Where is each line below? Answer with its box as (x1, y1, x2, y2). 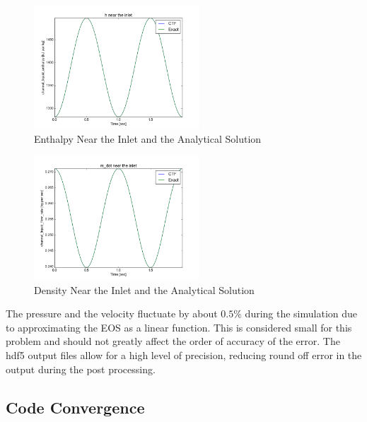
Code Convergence (6, 396, 145, 418)
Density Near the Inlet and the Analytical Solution (34, 282, 255, 297)
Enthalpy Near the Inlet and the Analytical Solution (34, 131, 262, 146)
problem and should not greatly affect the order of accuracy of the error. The (6, 334, 340, 348)
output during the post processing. (6, 361, 156, 376)
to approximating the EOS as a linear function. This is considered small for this (6, 320, 352, 334)
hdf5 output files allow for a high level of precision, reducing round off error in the (6, 347, 362, 362)
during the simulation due (245, 306, 358, 321)
